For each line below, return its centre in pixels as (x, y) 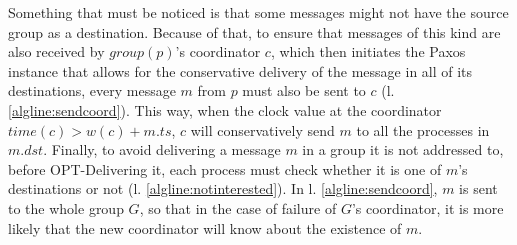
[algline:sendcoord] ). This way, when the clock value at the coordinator (225, 109)
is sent (478, 188)
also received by (56, 51)
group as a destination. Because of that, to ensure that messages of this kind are (254, 31)
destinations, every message (92, 90)
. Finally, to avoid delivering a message (162, 149)
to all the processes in (423, 129)
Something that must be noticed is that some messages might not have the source (258, 12)
